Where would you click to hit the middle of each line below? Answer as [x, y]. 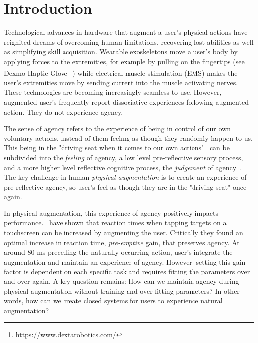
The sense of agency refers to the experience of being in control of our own [117, 128]
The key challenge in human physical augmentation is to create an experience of [125, 177]
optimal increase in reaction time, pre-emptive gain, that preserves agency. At [122, 242]
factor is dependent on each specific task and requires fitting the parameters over [127, 271]
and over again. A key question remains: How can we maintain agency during [122, 281]
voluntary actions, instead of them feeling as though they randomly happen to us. [128, 138]
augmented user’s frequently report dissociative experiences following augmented [126, 102]
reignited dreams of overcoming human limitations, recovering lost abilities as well [129, 41]
